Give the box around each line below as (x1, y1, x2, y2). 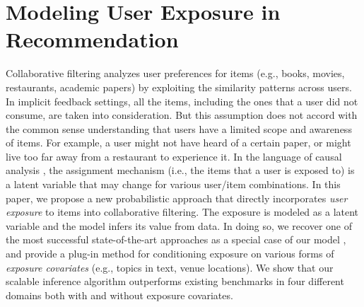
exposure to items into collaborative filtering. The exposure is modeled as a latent (6, 204, 359, 219)
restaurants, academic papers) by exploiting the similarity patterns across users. (6, 79, 352, 94)
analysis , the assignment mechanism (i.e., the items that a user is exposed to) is (6, 163, 355, 178)
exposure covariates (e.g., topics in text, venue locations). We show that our (6, 260, 334, 274)
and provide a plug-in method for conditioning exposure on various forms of (6, 246, 334, 261)
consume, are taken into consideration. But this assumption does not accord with (6, 108, 358, 122)
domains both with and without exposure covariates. (6, 287, 233, 302)
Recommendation (6, 25, 179, 54)
